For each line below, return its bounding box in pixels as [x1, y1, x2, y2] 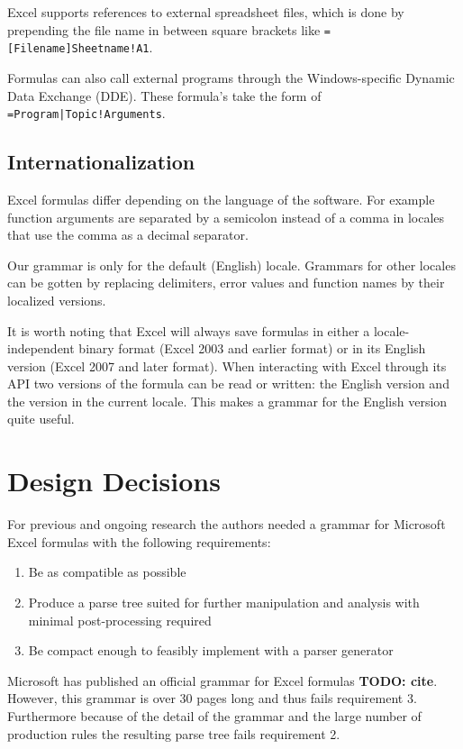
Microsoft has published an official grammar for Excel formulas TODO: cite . [7, 671, 438, 690]
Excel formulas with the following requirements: [7, 532, 271, 551]
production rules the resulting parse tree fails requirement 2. [7, 724, 340, 743]
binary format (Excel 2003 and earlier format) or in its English [78, 339, 426, 358]
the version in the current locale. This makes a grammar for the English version [7, 391, 448, 410]
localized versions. [7, 290, 106, 309]
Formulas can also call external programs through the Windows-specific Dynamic [7, 68, 455, 87]
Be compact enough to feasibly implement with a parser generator [28, 641, 394, 660]
